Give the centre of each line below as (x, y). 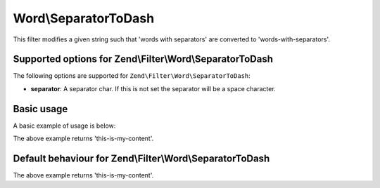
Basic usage (40, 109)
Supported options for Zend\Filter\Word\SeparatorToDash (143, 59)
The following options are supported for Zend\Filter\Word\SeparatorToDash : (132, 76)
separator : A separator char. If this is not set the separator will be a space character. (153, 88)
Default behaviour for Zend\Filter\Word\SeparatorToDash (141, 158)
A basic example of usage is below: (64, 126)
